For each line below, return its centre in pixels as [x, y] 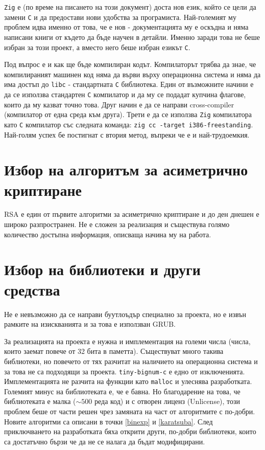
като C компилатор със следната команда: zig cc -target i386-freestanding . [129, 124]
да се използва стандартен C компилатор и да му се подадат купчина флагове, [125, 94]
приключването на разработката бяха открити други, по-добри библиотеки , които [130, 431]
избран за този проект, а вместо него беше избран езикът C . [97, 47]
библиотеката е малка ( [40, 401]
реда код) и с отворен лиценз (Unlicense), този [167, 401]
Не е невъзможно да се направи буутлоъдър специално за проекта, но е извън [125, 314]
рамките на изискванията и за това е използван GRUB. [90, 324]
